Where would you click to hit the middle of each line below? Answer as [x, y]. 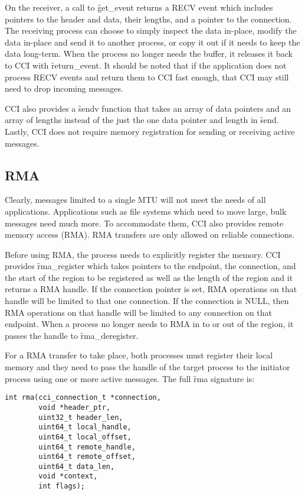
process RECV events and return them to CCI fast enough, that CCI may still [147, 77]
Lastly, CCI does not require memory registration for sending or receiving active [150, 131]
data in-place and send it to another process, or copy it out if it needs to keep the [152, 42]
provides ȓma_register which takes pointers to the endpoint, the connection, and [150, 266]
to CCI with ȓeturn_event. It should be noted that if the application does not [146, 65]
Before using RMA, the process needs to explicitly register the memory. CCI [143, 254]
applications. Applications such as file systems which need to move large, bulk [146, 211]
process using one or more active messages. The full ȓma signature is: [130, 378]
